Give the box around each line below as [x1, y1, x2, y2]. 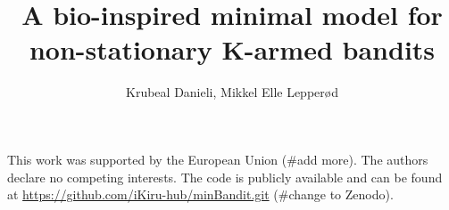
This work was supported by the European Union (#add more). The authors [7, 149, 428, 168]
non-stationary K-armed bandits [29, 31, 436, 68]
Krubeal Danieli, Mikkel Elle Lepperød [126, 83, 338, 101]
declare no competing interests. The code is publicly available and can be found [7, 167, 443, 186]
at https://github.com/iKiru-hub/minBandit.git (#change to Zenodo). [7, 185, 394, 204]
